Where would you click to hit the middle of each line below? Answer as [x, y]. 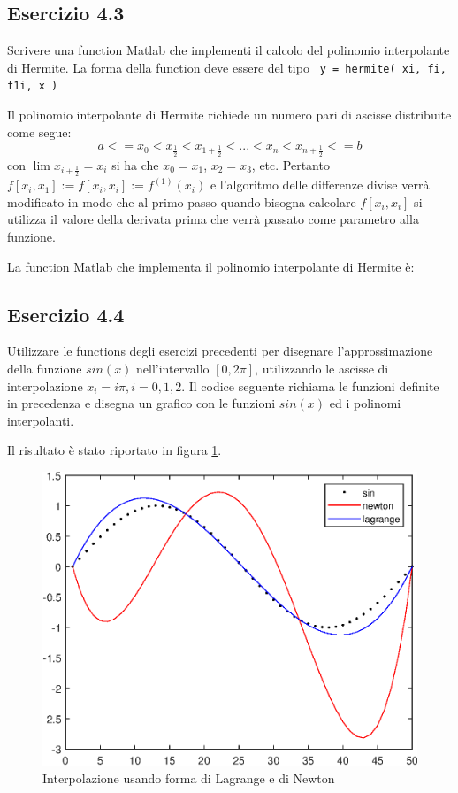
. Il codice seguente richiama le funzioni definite [310, 385]
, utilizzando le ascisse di [322, 368]
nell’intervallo [173, 368]
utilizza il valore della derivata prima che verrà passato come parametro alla [213, 219]
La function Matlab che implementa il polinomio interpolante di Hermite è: [211, 266]
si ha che [135, 164]
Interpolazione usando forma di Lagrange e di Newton [189, 778]
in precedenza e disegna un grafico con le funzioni [141, 403]
